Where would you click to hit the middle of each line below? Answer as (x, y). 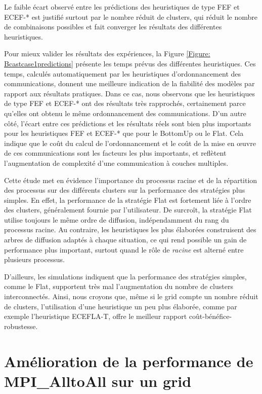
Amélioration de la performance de (129, 361)
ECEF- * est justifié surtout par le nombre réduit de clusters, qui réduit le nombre (131, 16)
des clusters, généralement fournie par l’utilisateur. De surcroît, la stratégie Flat (128, 210)
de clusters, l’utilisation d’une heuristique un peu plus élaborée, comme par (121, 306)
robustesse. (21, 326)
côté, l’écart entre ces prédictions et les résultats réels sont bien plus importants (128, 123)
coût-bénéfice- (210, 316)
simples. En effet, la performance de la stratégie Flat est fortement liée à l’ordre (128, 200)
